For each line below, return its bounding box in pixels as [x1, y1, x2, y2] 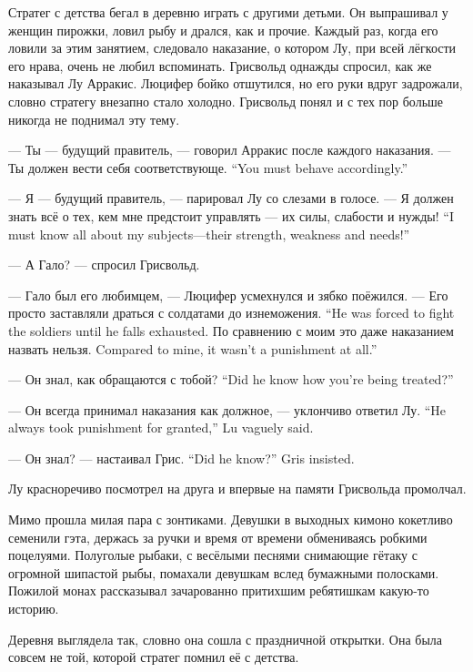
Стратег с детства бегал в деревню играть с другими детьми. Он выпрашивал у [8, 3, 448, 21]
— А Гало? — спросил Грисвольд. [8, 255, 200, 274]
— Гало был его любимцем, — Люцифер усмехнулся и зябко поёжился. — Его [8, 285, 448, 304]
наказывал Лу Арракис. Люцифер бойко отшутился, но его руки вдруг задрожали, [8, 74, 463, 93]
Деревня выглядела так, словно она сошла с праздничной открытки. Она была [8, 629, 443, 648]
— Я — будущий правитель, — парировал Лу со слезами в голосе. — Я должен [8, 188, 454, 208]
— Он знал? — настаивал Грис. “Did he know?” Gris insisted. [8, 448, 355, 467]
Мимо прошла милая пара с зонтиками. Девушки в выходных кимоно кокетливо [8, 510, 453, 529]
